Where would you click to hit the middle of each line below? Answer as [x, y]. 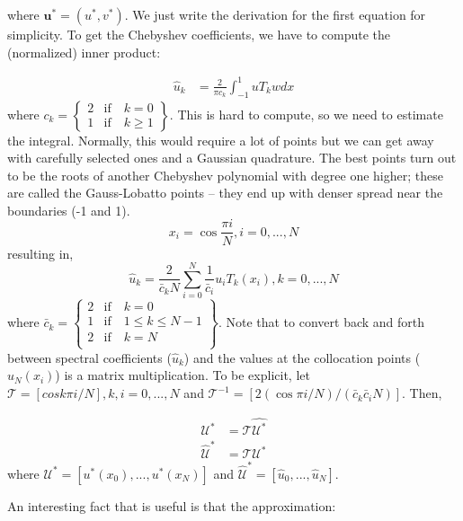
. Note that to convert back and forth [321, 322]
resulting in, [40, 253]
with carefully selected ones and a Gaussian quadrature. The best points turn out [232, 158]
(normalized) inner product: [84, 52]
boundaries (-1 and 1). [69, 210]
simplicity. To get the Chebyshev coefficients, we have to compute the [199, 34]
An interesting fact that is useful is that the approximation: [172, 505]
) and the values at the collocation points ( [302, 357]
